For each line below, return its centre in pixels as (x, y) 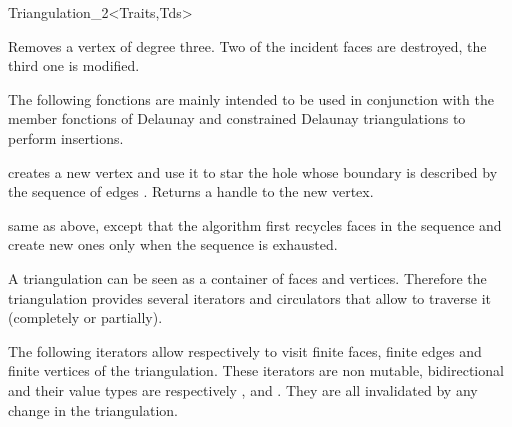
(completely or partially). (85, 317)
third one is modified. (74, 65)
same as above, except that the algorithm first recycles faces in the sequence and (255, 224)
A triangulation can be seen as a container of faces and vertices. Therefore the (247, 277)
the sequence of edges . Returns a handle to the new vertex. (191, 191)
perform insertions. (66, 137)
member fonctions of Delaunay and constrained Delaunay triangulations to (237, 118)
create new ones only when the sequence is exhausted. (173, 244)
